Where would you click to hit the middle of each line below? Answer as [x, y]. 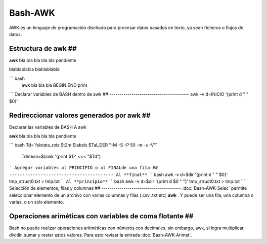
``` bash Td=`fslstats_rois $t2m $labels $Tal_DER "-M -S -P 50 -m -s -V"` [83, 145]
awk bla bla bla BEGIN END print [54, 85]
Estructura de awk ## [43, 49]
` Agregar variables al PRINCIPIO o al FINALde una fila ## [84, 168]
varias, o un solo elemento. [37, 202]
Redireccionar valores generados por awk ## [80, 115]
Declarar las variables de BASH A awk [48, 127]
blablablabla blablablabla [34, 70]
